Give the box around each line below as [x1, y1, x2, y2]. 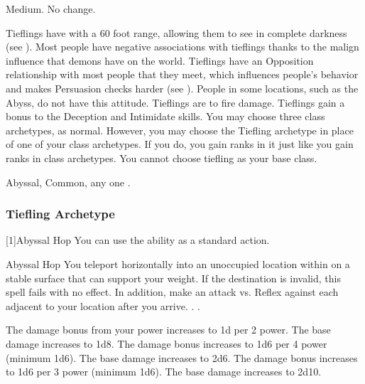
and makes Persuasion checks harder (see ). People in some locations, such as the [6, 80, 359, 95]
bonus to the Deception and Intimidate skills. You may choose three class [6, 109, 325, 124]
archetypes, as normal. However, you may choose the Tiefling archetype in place [6, 122, 354, 137]
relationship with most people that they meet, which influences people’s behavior [6, 67, 359, 82]
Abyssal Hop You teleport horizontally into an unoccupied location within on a [6, 256, 350, 271]
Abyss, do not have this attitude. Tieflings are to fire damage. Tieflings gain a [6, 95, 345, 110]
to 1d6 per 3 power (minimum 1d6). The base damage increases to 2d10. [6, 364, 322, 379]
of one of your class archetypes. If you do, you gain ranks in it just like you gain [6, 137, 354, 151]
